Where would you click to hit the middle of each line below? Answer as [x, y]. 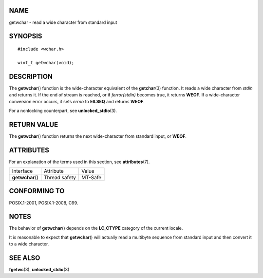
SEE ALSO [25, 258]
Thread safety [60, 177]
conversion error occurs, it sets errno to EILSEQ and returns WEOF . [77, 102]
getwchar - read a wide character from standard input [63, 22]
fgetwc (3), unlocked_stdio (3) [39, 270]
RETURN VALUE [34, 124]
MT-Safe [91, 177]
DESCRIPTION [31, 76]
